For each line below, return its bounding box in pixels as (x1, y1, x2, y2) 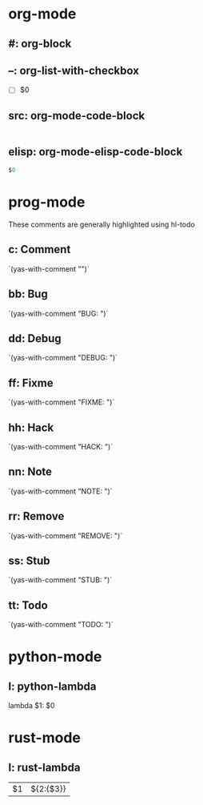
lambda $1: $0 (8, 701, 55, 710)
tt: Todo (8, 598, 48, 612)
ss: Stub (8, 553, 50, 567)
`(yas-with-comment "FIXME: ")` (8, 397, 115, 407)
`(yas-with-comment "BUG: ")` (8, 308, 109, 318)
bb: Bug (8, 288, 48, 301)
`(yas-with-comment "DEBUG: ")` (8, 353, 118, 363)
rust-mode (8, 729, 82, 747)
